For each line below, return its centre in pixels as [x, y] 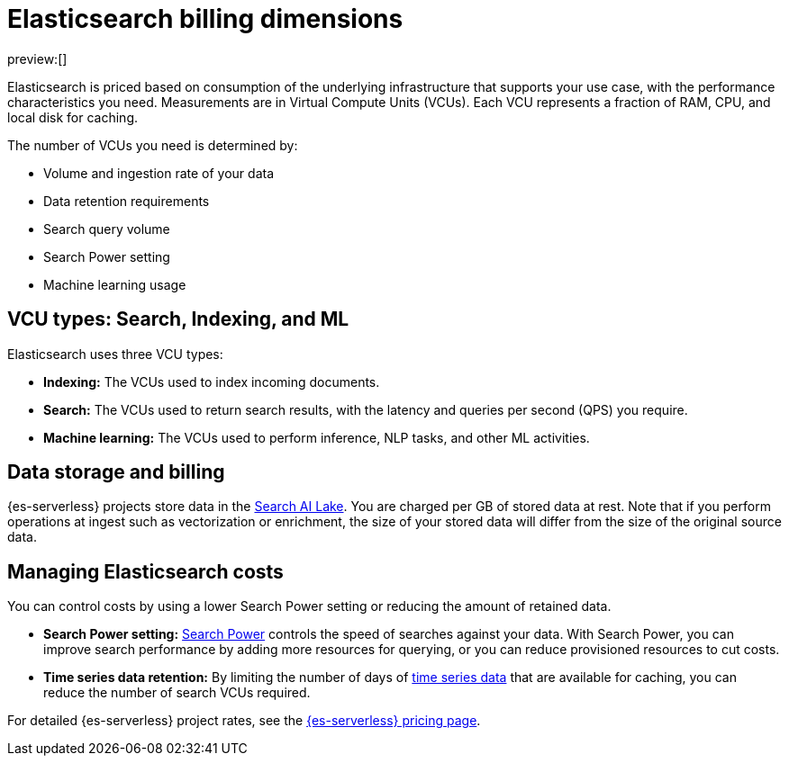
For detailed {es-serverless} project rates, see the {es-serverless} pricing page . [244, 721]
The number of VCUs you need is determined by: [153, 145]
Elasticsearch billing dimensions [205, 19]
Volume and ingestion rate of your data [159, 173]
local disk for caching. [73, 117]
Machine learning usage [115, 284]
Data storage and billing [116, 472]
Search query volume [107, 229]
